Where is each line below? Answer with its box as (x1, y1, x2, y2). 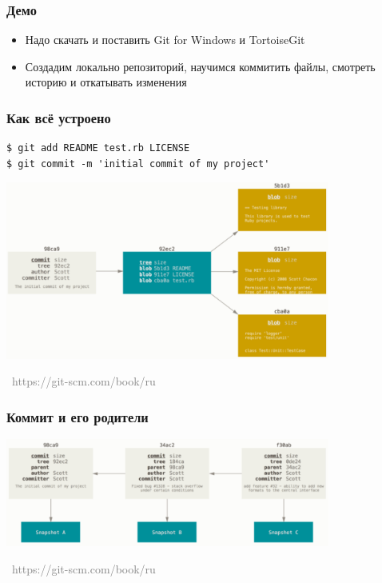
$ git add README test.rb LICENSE (6, 142, 190, 154)
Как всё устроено (6, 107, 111, 127)
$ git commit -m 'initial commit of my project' (6, 158, 270, 170)
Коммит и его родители (6, 407, 149, 426)
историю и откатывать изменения (25, 74, 187, 90)
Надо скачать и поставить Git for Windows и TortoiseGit (25, 31, 305, 48)
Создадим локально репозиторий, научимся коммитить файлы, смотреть (25, 58, 376, 74)
